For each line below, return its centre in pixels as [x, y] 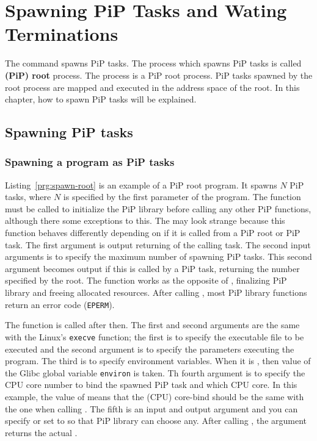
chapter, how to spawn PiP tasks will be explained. [101, 99]
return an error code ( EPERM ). [60, 304]
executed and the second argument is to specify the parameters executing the [150, 349]
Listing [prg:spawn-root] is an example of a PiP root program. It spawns [141, 185]
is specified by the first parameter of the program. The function [182, 197]
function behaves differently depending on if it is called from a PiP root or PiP [153, 233]
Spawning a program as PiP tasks [90, 162]
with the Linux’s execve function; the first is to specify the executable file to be [155, 336]
